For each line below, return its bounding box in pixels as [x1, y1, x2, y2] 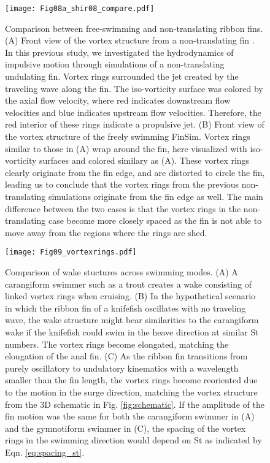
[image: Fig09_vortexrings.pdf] [5, 248, 137, 257]
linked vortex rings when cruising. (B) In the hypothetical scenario [5, 289, 256, 302]
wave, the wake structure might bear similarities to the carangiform [5, 313, 259, 326]
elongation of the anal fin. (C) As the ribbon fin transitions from [5, 350, 248, 362]
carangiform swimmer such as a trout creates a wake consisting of [5, 277, 252, 290]
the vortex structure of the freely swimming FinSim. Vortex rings [5, 130, 250, 142]
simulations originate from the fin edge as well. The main [48, 189, 263, 202]
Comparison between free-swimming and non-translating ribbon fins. [5, 21, 263, 34]
